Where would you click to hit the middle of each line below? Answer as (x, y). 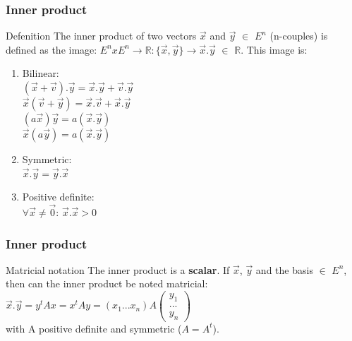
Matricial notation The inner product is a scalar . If (118, 269)
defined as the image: (51, 49)
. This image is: (274, 49)
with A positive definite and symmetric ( (94, 328)
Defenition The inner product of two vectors (101, 36)
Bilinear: (41, 73)
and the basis (284, 269)
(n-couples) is (299, 36)
